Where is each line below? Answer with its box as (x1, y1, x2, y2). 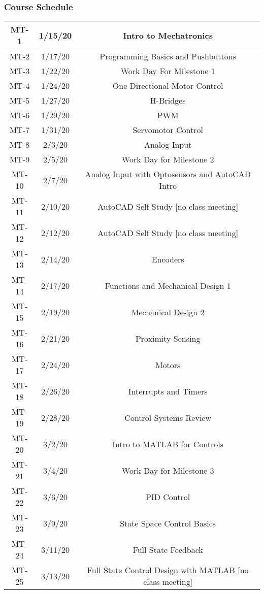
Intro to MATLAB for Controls (112, 438, 224, 450)
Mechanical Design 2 (131, 306, 205, 318)
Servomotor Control (133, 124, 203, 136)
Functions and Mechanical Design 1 (105, 279, 231, 291)
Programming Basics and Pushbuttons (100, 50, 237, 62)
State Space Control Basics (120, 517, 216, 529)
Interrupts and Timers (128, 385, 208, 397)
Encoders (151, 253, 184, 265)
